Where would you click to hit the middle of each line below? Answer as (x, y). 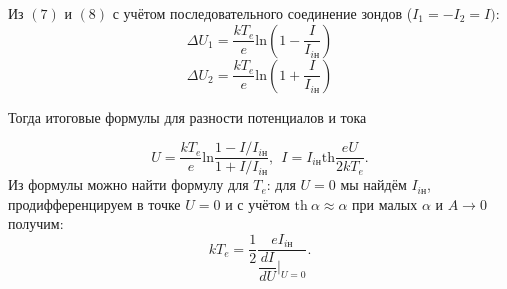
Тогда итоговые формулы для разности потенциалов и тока (187, 116)
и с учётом (257, 203)
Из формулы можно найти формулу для (128, 184)
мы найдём (373, 184)
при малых (385, 203)
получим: (36, 223)
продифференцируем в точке (94, 203)
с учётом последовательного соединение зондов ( (262, 13)
